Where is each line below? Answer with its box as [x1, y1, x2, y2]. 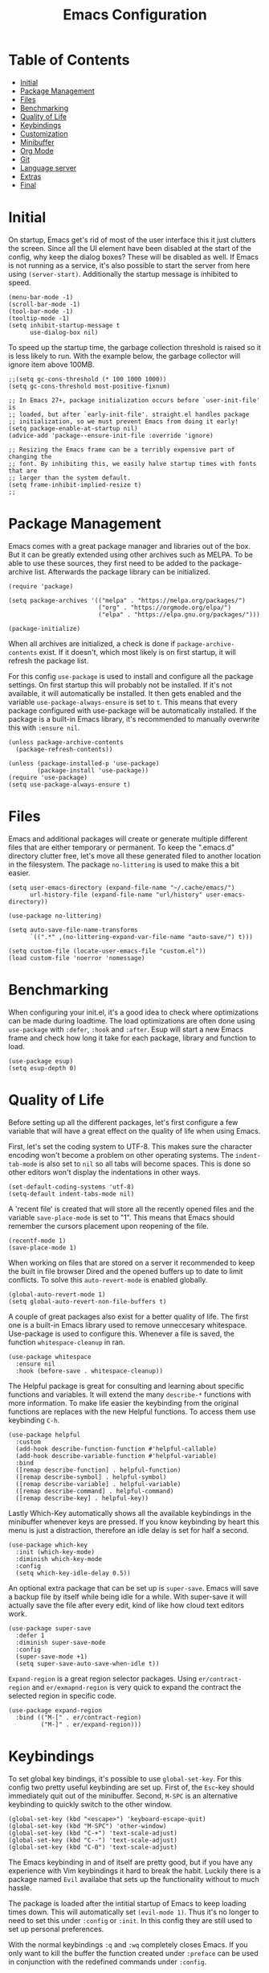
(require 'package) [8, 582, 74, 591]
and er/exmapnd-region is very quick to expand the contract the [31, 1682, 242, 1691]
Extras [19, 171, 42, 181]
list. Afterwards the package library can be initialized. [35, 566, 210, 576]
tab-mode [8, 1160, 38, 1168]
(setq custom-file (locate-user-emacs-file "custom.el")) [8, 947, 206, 955]
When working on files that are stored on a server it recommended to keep [8, 1258, 255, 1267]
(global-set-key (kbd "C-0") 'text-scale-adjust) [8, 1843, 178, 1851]
